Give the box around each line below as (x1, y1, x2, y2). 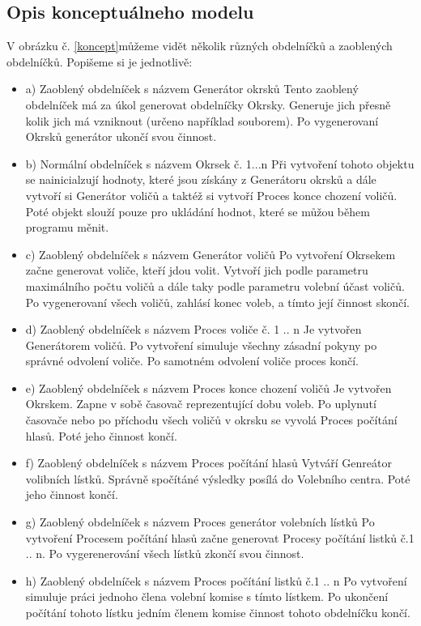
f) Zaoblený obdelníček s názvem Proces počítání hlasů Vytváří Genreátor (25, 454, 392, 471)
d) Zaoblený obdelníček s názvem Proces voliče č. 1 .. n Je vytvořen (25, 321, 362, 338)
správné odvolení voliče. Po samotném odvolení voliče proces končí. (25, 352, 359, 369)
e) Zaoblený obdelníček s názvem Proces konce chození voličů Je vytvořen (25, 379, 392, 396)
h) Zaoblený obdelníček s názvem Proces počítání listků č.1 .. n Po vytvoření (25, 572, 407, 589)
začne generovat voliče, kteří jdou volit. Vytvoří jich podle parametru (25, 262, 368, 279)
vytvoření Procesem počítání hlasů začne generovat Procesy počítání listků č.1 (25, 529, 415, 546)
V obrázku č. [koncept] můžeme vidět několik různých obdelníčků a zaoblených (6, 37, 393, 54)
